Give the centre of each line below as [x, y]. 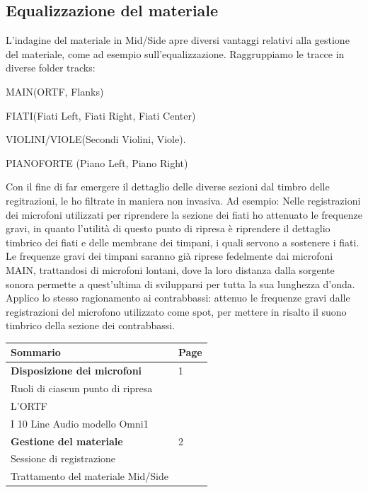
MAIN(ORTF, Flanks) [55, 91]
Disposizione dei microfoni [76, 371]
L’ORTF [29, 405]
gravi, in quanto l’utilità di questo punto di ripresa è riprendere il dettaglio [168, 228]
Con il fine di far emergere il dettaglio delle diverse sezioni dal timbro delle [168, 187]
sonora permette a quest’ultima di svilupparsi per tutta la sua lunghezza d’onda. [180, 284]
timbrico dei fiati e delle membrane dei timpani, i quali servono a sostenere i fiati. [183, 242]
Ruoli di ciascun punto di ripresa [82, 388]
